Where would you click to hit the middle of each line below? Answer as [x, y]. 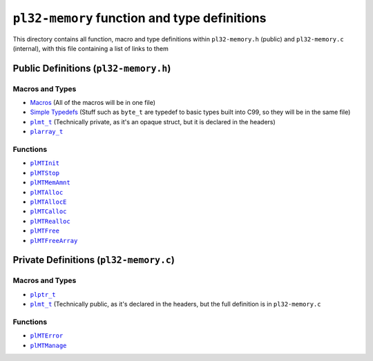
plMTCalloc [48, 212]
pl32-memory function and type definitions [140, 18]
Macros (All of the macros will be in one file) [93, 103]
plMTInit [45, 163]
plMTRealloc [50, 221]
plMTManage [48, 345]
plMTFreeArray [54, 241]
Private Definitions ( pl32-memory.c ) [94, 260]
